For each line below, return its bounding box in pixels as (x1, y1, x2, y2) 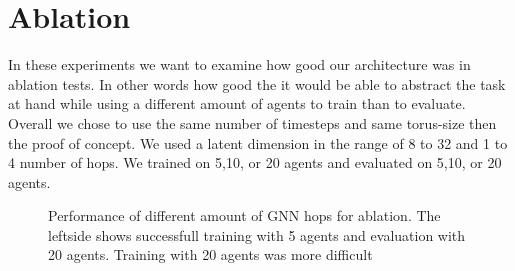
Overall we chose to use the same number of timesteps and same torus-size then (8, 112, 497, 133)
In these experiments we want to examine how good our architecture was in (8, 54, 471, 75)
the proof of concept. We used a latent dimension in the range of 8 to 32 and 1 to (8, 132, 508, 153)
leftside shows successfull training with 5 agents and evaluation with (48, 224, 466, 245)
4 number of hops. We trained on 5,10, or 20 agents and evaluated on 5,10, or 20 (8, 152, 502, 173)
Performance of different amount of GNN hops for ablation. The (48, 205, 441, 226)
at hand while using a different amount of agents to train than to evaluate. (8, 93, 466, 114)
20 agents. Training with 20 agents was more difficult (48, 244, 373, 265)
